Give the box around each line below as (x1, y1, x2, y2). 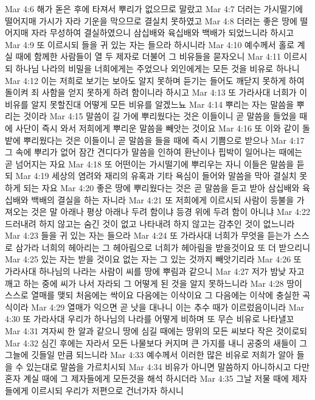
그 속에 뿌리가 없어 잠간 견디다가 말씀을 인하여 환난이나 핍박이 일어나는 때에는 (5, 146, 303, 158)
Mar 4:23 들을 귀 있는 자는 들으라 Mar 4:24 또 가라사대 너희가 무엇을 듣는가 (5, 229, 291, 242)
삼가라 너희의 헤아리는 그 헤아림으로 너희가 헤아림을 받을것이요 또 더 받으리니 (15, 240, 311, 253)
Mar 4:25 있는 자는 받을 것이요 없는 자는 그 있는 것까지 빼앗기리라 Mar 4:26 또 (5, 253, 302, 265)
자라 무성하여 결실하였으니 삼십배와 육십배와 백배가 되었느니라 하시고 (31, 26, 294, 39)
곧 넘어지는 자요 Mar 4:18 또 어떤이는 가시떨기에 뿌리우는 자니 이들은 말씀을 (5, 157, 294, 170)
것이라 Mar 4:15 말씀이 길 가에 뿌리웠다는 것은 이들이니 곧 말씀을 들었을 (23, 110, 297, 122)
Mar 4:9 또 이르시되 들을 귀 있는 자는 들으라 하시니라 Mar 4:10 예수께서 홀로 (5, 38, 295, 51)
